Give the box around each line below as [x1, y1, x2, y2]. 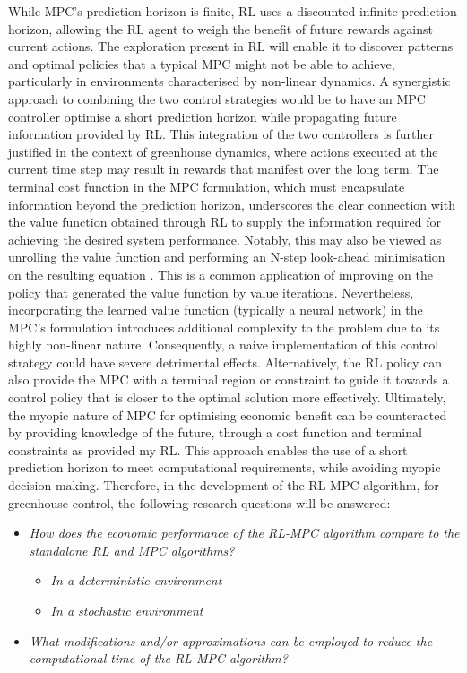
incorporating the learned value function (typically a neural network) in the [8, 300, 423, 319]
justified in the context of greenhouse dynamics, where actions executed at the [8, 142, 438, 160]
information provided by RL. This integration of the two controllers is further [8, 125, 434, 143]
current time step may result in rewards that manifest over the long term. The [8, 160, 439, 178]
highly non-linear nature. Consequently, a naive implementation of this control [8, 335, 439, 354]
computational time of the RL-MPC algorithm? [29, 649, 288, 668]
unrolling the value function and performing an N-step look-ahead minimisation [8, 247, 445, 266]
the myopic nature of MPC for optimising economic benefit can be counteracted [8, 405, 447, 424]
